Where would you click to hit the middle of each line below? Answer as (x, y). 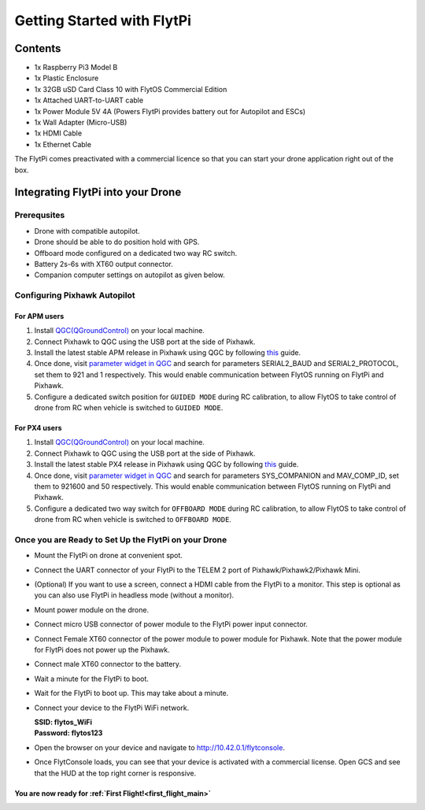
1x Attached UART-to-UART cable (89, 100)
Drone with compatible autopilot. (87, 231)
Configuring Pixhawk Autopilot (75, 295)
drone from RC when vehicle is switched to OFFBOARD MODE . (133, 520)
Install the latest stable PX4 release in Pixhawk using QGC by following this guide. (166, 464)
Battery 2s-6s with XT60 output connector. (103, 264)
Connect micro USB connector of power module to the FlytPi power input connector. (171, 624)
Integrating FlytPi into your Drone (98, 192)
